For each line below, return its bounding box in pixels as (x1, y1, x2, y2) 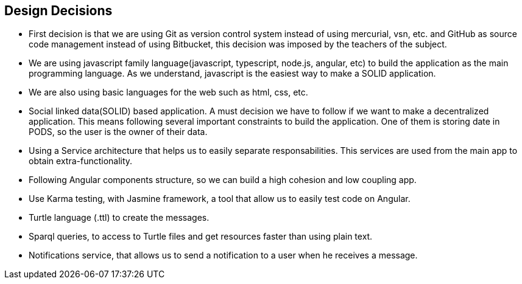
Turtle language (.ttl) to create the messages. (29, 212, 210, 223)
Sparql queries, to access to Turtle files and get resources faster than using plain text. (29, 231, 373, 242)
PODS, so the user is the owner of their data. (29, 126, 208, 137)
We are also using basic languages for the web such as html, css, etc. (29, 87, 308, 98)
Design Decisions (4, 3, 113, 18)
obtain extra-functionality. (29, 156, 133, 167)
